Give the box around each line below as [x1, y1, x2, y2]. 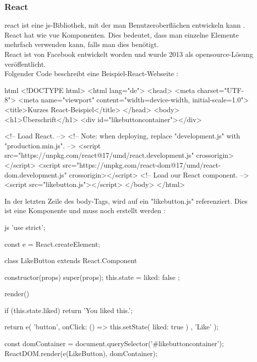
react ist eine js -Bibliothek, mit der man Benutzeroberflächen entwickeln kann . [4, 20, 245, 30]
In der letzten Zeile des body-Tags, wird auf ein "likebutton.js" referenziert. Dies [4, 195, 248, 206]
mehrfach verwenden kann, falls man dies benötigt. [4, 39, 159, 49]
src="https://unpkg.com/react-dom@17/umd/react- [62, 159, 221, 170]
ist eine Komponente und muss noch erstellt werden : [4, 205, 166, 216]
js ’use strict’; [4, 222, 46, 232]
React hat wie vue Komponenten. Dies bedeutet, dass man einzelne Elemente [4, 29, 239, 40]
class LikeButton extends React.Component [4, 255, 137, 266]
